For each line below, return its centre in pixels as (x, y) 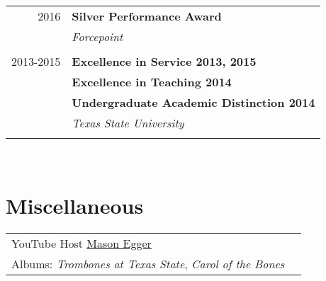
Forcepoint (97, 36)
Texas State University (128, 123)
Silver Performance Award (147, 16)
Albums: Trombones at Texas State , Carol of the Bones (148, 263)
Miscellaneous (75, 205)
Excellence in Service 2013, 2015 (164, 61)
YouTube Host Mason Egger (81, 243)
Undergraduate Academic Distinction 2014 (193, 102)
